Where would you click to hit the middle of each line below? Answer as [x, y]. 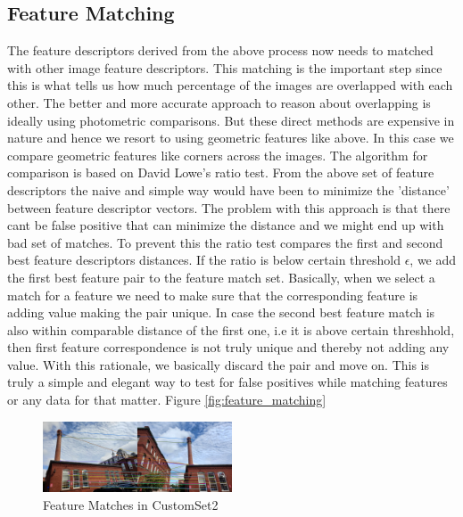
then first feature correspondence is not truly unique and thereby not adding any [228, 347]
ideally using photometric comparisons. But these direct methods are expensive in [231, 120]
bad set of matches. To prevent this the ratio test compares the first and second [225, 242]
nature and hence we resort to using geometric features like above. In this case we [231, 138]
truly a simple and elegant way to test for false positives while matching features [227, 382]
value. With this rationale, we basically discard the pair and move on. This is [219, 364]
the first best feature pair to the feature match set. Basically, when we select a [221, 277]
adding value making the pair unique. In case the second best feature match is [221, 312]
